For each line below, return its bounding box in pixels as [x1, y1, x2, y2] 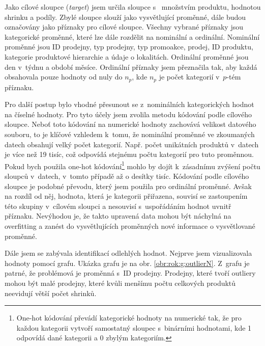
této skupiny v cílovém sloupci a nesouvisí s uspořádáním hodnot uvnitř [5, 200, 231, 211]
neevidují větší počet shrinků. [5, 287, 97, 298]
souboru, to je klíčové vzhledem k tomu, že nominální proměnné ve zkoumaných [5, 128, 255, 139]
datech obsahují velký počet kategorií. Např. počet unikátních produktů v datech [5, 139, 259, 149]
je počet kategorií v [159, 71, 220, 82]
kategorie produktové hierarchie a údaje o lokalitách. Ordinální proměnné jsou [5, 51, 249, 62]
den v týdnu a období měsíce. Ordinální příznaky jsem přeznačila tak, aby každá [5, 61, 257, 72]
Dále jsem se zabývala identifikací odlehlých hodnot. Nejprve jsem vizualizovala [5, 248, 252, 258]
